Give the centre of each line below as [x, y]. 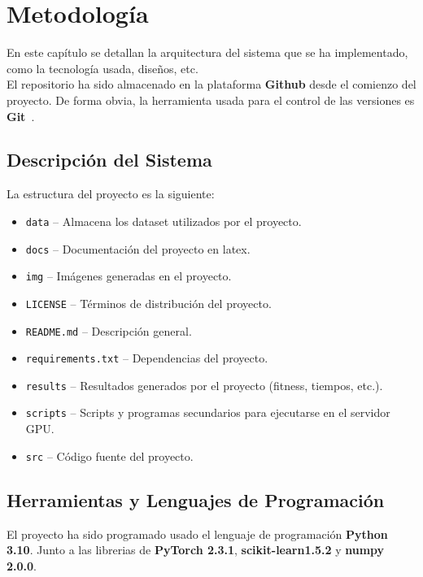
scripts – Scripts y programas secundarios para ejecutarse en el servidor [208, 412]
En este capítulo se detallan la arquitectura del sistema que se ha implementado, [207, 52]
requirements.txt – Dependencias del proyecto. [147, 358]
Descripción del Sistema [109, 160]
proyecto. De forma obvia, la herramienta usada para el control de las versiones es [211, 100]
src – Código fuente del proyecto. [109, 456]
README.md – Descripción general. [109, 330]
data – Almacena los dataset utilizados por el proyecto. [164, 221]
